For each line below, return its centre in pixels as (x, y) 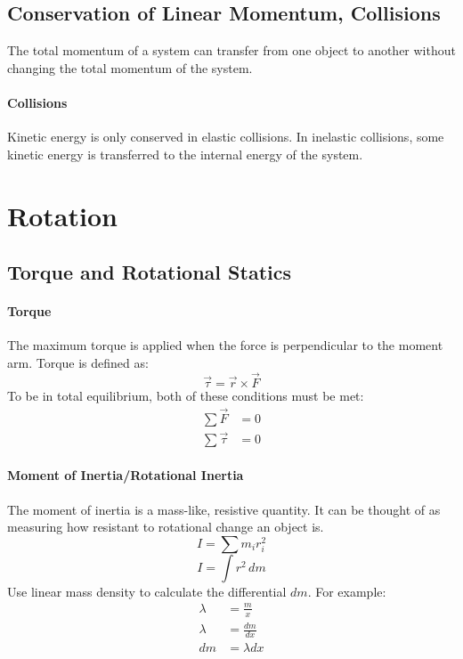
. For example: (347, 591)
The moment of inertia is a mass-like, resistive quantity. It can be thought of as (224, 509)
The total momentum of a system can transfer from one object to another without (231, 50)
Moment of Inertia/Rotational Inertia (126, 475)
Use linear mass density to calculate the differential (147, 591)
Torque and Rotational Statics (149, 272)
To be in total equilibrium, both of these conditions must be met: (186, 395)
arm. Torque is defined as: (78, 362)
